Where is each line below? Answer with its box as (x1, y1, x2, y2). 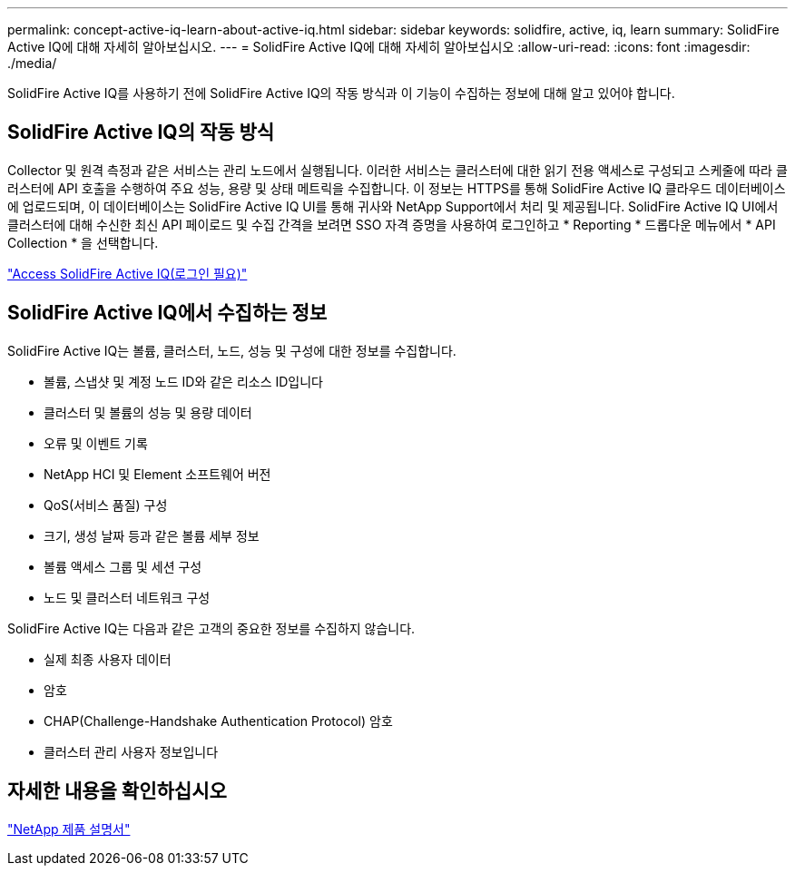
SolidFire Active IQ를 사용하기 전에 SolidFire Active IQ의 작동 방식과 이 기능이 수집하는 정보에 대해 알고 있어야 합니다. (7, 85, 675, 101)
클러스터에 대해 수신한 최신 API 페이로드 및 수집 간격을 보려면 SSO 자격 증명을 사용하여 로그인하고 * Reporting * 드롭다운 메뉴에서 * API (7, 216, 776, 232)
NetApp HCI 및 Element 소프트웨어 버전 (44, 466, 271, 482)
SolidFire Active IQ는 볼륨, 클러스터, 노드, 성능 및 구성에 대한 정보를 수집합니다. (7, 342, 456, 358)
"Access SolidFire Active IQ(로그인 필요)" (7, 265, 248, 281)
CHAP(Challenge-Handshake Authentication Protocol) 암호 (44, 712, 393, 729)
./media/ (7, 55, 57, 71)
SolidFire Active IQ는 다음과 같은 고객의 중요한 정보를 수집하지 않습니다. (7, 620, 416, 636)
